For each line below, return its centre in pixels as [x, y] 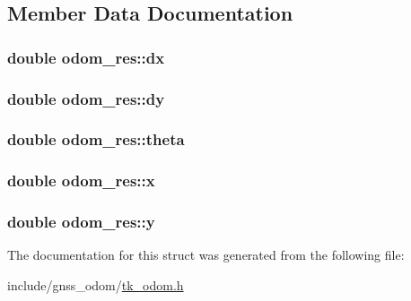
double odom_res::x [81, 181]
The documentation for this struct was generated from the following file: [206, 255]
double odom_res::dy [86, 98]
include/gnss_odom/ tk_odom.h [96, 284]
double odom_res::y [81, 222]
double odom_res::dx [86, 57]
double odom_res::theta [96, 139]
